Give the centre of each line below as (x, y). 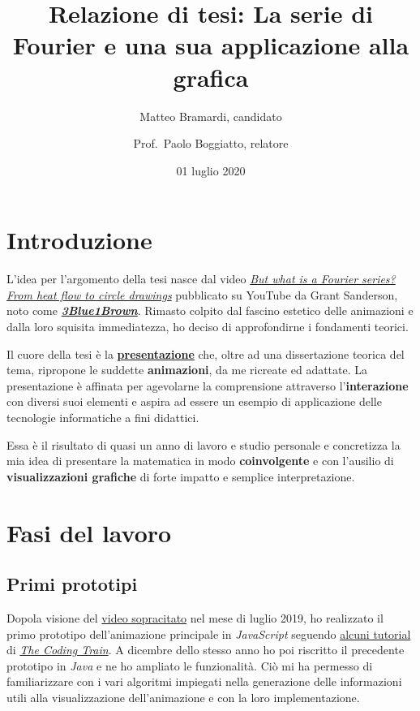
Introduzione (79, 240)
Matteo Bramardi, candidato (211, 116)
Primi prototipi (72, 584)
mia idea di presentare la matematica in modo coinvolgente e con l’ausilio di (200, 461)
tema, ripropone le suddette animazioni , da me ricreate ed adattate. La (187, 370)
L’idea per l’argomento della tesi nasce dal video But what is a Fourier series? (201, 279)
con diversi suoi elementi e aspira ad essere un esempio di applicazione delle (194, 401)
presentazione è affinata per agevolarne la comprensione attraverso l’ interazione (208, 385)
